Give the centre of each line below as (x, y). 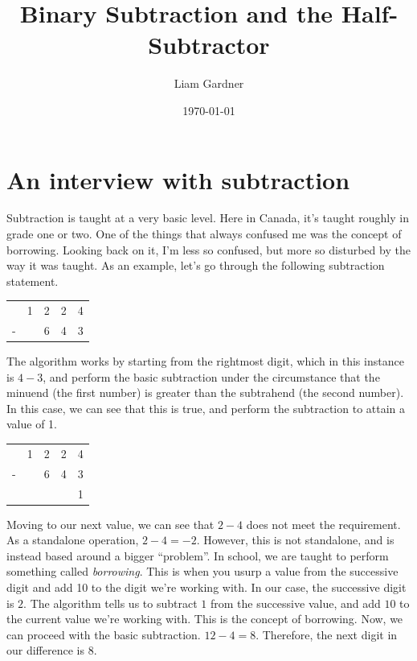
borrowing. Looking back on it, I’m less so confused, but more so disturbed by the (208, 249)
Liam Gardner (209, 83)
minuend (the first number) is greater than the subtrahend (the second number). (205, 392)
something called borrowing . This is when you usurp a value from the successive (202, 571)
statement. (33, 281)
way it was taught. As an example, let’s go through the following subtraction (196, 265)
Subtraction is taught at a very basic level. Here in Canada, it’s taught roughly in (208, 218)
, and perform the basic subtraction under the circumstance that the (211, 376)
